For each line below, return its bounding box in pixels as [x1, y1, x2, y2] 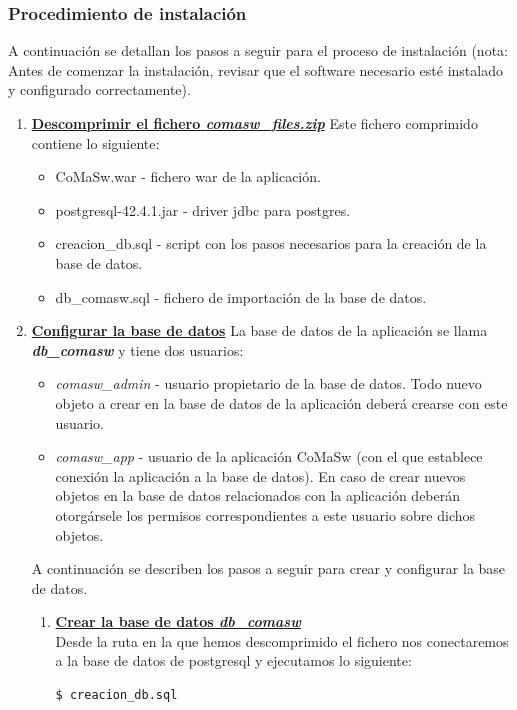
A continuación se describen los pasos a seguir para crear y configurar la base [31, 558, 506, 579]
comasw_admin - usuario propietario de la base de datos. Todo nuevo [55, 373, 482, 394]
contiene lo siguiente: [31, 132, 160, 153]
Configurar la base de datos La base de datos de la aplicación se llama [31, 320, 488, 341]
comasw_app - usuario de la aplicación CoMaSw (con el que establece [55, 446, 483, 467]
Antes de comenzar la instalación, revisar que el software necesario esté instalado [8, 59, 503, 80]
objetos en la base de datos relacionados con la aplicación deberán [55, 485, 461, 506]
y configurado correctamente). [8, 79, 191, 100]
